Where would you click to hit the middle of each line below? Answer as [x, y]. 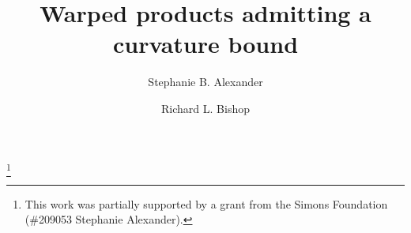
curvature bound [205, 44]
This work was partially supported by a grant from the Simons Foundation [206, 203]
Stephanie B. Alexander [205, 82]
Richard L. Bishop [205, 108]
